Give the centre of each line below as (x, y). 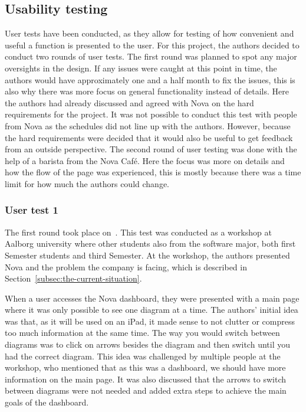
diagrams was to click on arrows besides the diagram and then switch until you (147, 344)
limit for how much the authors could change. (87, 183)
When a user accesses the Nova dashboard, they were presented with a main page (152, 298)
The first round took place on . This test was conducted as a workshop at (138, 232)
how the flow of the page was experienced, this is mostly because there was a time (153, 172)
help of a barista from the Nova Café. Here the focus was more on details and (145, 160)
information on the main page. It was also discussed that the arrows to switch (146, 379)
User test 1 (32, 210)
